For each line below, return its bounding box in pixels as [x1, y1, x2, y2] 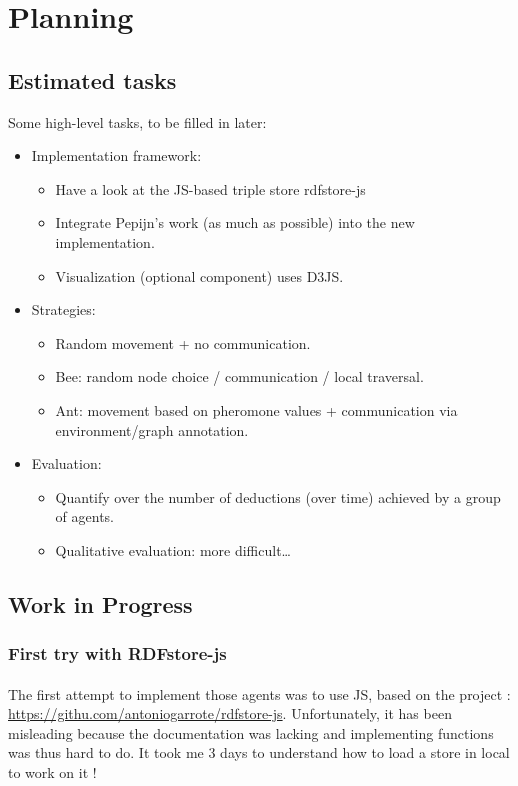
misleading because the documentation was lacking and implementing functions [8, 722, 494, 743]
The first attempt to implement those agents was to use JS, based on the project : [8, 683, 511, 704]
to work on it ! [8, 762, 97, 783]
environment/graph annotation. [55, 419, 249, 440]
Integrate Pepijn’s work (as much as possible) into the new [55, 212, 415, 233]
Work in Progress [8, 588, 193, 619]
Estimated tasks [8, 64, 177, 95]
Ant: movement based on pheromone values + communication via [55, 399, 458, 420]
